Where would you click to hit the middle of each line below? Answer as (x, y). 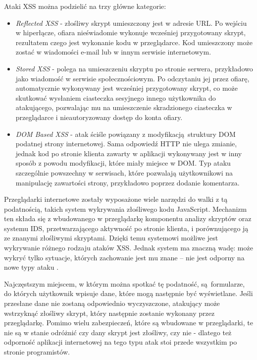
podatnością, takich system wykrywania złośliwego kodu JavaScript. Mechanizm (126, 209)
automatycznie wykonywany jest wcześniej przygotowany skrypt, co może (127, 88)
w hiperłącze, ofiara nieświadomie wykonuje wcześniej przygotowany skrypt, (131, 32)
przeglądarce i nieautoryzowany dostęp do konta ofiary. (99, 117)
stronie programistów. (37, 352)
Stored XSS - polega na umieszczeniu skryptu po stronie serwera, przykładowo (134, 68)
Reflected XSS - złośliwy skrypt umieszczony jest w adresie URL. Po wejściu (131, 23)
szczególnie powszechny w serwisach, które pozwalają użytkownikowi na (124, 172)
